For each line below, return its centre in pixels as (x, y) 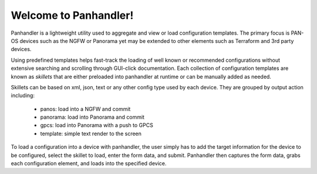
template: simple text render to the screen (91, 133)
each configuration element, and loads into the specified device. (89, 163)
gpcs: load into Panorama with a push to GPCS (97, 125)
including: (23, 96)
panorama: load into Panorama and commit (92, 117)
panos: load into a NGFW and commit (85, 109)
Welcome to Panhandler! (72, 15)
